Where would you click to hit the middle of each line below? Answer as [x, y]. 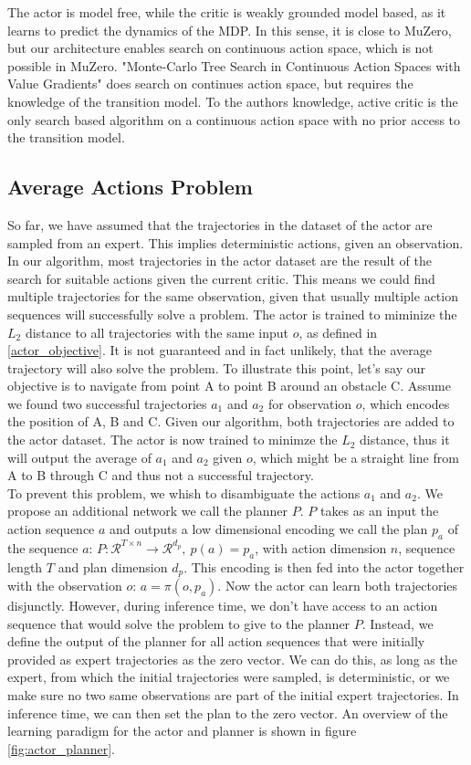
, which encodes [406, 403]
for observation [310, 403]
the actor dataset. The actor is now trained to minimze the [173, 440]
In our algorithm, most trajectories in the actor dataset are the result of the [220, 261]
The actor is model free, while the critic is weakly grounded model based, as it [227, 12]
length [25, 566]
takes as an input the [379, 511]
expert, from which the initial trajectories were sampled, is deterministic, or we [229, 677]
